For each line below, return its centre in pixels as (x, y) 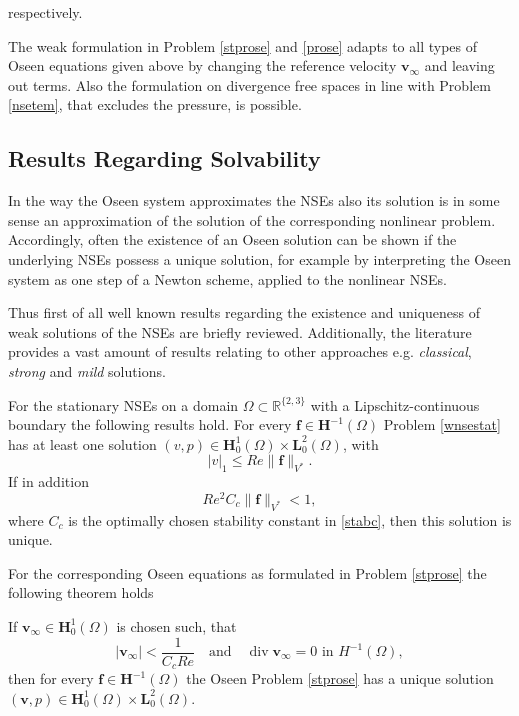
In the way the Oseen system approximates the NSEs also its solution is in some (254, 200)
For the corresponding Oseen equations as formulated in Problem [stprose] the (247, 572)
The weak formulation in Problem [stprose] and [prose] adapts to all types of (243, 45)
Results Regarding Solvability (164, 158)
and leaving (459, 65)
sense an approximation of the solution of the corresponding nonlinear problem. (252, 219)
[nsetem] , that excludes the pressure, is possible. (155, 104)
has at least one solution (82, 443)
